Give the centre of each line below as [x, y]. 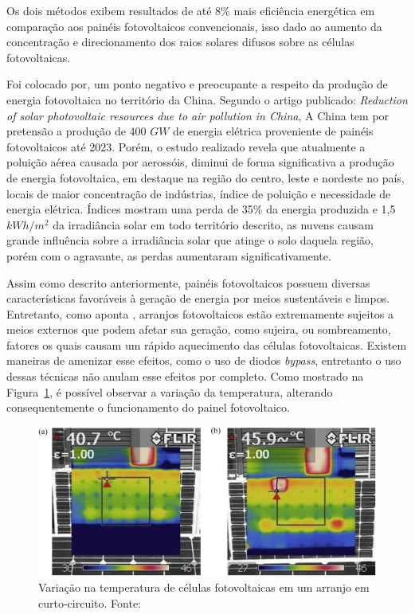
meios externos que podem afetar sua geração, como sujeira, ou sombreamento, [199, 329]
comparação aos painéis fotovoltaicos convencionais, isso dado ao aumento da [194, 26]
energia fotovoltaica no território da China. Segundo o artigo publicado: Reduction [207, 99]
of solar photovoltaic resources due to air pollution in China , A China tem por [198, 115]
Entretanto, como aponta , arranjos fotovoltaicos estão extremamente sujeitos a [200, 313]
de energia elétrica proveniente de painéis [273, 131]
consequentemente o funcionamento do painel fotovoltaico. [148, 407]
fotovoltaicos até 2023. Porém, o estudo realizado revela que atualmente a [186, 146]
